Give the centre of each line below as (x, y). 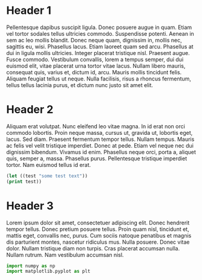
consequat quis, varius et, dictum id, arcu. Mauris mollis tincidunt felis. (94, 72)
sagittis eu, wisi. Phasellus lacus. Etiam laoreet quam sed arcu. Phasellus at (100, 47)
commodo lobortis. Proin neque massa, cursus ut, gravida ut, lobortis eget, (99, 132)
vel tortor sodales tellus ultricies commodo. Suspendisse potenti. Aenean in (100, 33)
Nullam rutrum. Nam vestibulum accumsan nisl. (65, 255)
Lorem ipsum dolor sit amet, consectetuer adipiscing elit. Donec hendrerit (98, 223)
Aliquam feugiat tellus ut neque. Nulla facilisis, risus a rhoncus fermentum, (99, 79)
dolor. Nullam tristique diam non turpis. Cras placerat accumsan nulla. (93, 248)
